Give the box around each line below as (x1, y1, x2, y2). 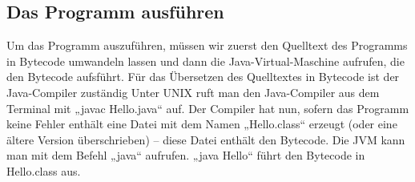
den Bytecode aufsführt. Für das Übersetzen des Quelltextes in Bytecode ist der (6, 68, 400, 85)
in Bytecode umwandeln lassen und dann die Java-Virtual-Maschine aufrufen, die (6, 52, 405, 69)
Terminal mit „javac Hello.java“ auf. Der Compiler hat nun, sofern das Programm (6, 99, 409, 116)
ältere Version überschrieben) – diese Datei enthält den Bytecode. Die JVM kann (6, 131, 405, 148)
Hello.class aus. (6, 162, 81, 179)
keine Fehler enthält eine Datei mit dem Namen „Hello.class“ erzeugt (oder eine (6, 115, 397, 132)
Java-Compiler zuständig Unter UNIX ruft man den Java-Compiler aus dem (6, 83, 380, 100)
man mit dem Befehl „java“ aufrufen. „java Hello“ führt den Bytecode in (6, 147, 365, 164)
